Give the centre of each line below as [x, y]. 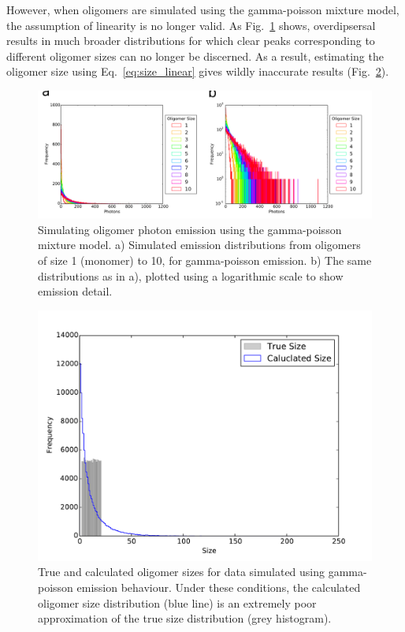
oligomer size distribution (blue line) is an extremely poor [177, 602]
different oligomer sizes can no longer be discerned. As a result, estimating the [195, 56]
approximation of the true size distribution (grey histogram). [185, 618]
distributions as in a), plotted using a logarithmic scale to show [191, 275]
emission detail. [75, 291]
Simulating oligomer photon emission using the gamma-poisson [190, 229]
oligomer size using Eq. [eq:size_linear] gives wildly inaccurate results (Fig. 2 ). [198, 71]
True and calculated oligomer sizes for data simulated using [182, 572]
